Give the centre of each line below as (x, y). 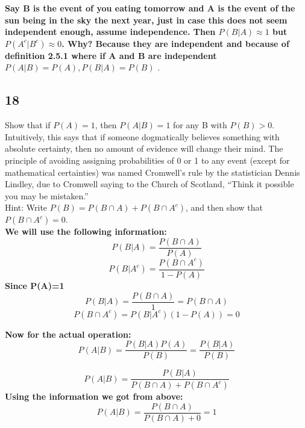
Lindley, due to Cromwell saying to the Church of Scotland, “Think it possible (149, 184)
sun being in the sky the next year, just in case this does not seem (146, 20)
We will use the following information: (86, 231)
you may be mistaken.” (47, 195)
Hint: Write (26, 207)
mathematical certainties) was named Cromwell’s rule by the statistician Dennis (152, 172)
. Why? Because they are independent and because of (175, 43)
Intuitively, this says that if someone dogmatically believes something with (142, 136)
